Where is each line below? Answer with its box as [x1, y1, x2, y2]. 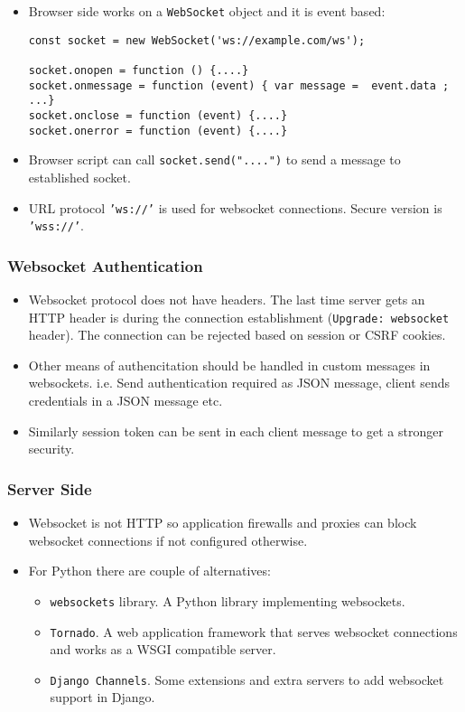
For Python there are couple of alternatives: [28, 561, 271, 580]
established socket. [28, 167, 131, 186]
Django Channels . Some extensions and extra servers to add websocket [50, 670, 444, 689]
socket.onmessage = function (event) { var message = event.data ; [28, 79, 450, 92]
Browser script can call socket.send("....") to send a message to [28, 150, 401, 169]
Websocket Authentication [7, 254, 203, 276]
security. [28, 439, 75, 458]
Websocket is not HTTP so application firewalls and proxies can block [28, 513, 417, 532]
